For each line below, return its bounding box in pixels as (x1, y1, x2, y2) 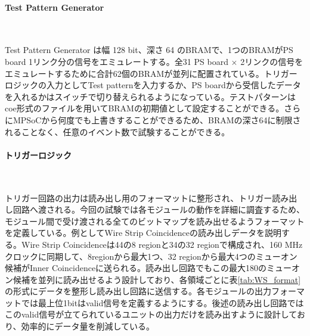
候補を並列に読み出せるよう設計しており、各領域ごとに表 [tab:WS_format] (13, 273, 301, 285)
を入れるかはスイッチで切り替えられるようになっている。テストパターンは (5, 90, 296, 102)
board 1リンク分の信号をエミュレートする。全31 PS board (5, 55, 228, 67)
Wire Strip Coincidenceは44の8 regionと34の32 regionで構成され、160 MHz (21, 238, 303, 250)
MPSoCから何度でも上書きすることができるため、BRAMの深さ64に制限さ (13, 113, 301, 126)
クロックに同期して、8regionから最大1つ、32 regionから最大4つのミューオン (5, 250, 297, 262)
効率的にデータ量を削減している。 (21, 320, 155, 332)
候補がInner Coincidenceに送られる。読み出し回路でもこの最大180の (5, 262, 267, 274)
